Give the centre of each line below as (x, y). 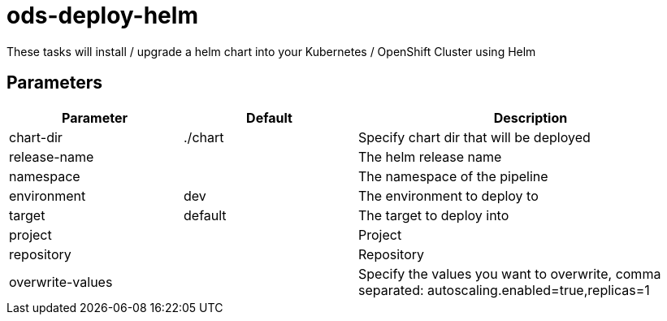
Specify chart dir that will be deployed (474, 137)
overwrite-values (61, 282)
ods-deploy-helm (102, 15)
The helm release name (430, 156)
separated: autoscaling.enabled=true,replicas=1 (504, 290)
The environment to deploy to (448, 195)
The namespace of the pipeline (453, 176)
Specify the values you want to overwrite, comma (510, 273)
